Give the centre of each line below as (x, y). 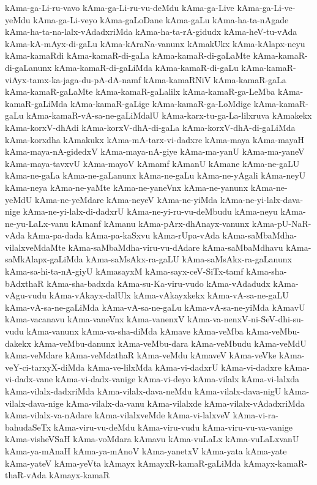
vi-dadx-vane (29, 379)
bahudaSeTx (28, 427)
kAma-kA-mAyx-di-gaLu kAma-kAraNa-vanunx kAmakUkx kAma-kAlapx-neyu (155, 43)
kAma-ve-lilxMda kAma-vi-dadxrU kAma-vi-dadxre (185, 367)
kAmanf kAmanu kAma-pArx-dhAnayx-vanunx (160, 223)
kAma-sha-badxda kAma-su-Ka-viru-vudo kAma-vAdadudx (158, 283)
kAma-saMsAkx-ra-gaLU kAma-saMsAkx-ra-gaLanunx (189, 259)
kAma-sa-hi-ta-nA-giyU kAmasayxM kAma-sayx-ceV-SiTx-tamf (124, 271)
